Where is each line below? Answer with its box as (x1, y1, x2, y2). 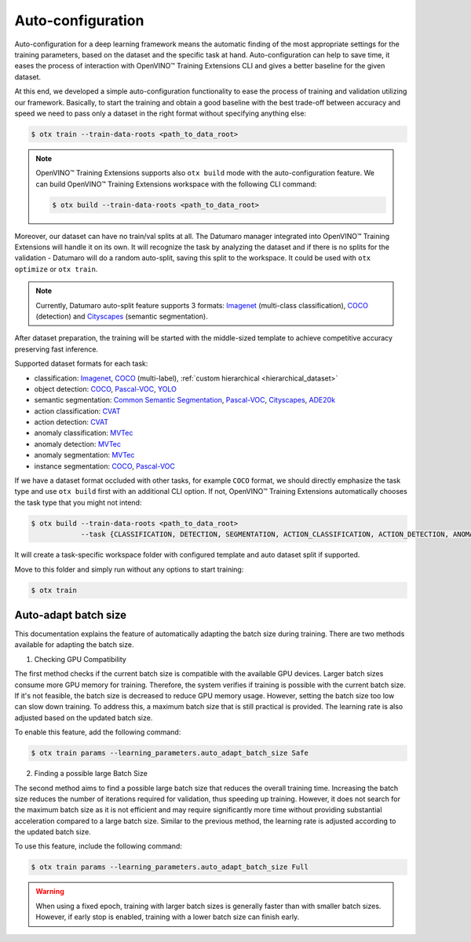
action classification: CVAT (34, 406, 121, 416)
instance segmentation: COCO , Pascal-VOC (34, 461, 176, 471)
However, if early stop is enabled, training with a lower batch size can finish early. (35, 912, 300, 922)
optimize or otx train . (14, 264, 98, 274)
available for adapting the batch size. (14, 640, 134, 649)
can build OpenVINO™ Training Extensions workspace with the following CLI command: (35, 179, 317, 189)
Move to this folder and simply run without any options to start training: (14, 565, 244, 574)
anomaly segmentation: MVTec (34, 451, 135, 460)
